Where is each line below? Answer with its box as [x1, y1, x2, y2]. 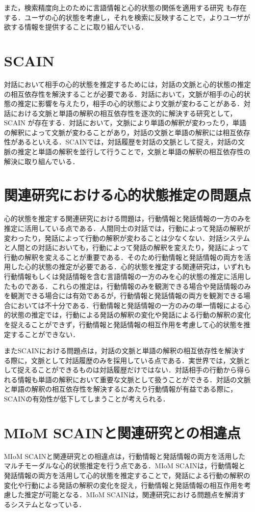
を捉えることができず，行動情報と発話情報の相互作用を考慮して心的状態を [4, 319, 244, 329]
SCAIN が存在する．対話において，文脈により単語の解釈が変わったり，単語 [4, 117, 246, 128]
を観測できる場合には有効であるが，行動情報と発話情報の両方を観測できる [4, 290, 244, 301]
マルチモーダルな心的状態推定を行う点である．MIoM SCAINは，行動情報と [4, 460, 246, 471]
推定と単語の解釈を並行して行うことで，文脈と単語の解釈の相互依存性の [17, 146, 251, 157]
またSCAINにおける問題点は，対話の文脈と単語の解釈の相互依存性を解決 [4, 345, 238, 356]
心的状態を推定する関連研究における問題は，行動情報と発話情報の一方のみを [4, 213, 251, 224]
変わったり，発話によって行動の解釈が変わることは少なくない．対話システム [4, 232, 250, 243]
